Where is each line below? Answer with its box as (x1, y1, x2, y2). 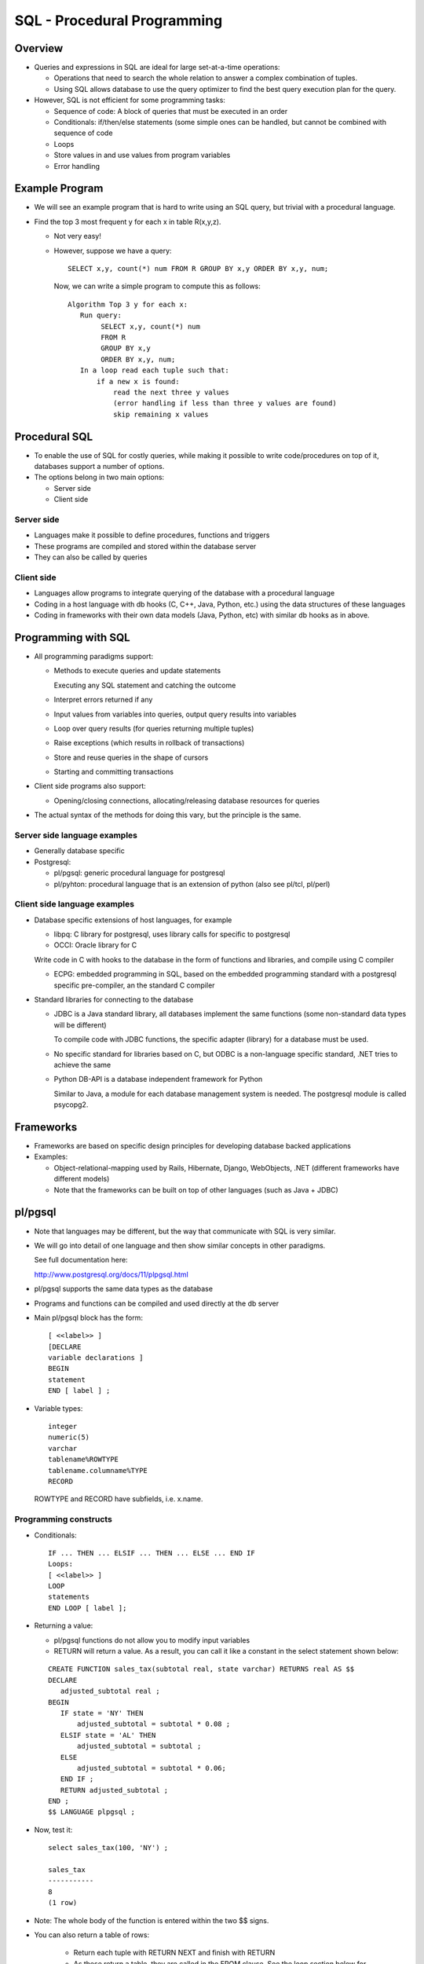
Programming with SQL (14, 631, 130, 644)
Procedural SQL (14, 430, 93, 443)
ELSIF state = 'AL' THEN (60, 1731, 156, 1739)
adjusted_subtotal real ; (60, 1687, 160, 1696)
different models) (53, 1174, 110, 1184)
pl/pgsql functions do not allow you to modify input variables (53, 1635, 250, 1645)
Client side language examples (14, 899, 135, 910)
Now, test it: (34, 1825, 73, 1834)
